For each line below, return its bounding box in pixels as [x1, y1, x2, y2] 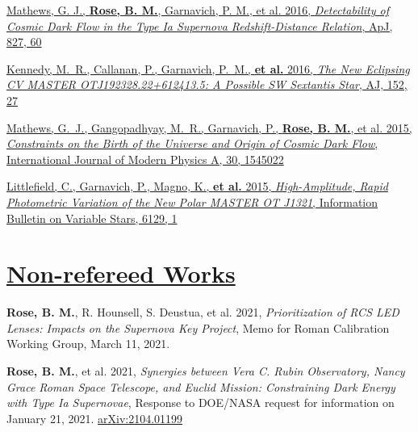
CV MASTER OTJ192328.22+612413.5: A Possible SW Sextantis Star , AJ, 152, [6, 76, 408, 93]
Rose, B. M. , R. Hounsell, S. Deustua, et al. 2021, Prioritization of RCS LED [6, 304, 399, 321]
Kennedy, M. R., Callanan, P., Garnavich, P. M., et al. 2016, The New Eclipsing [6, 60, 410, 77]
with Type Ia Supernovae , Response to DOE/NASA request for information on [6, 394, 395, 411]
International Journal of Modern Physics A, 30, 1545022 [6, 150, 284, 167]
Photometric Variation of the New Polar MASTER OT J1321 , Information [6, 193, 378, 210]
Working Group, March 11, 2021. [6, 335, 170, 352]
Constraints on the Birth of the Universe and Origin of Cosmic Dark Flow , [6, 135, 378, 152]
